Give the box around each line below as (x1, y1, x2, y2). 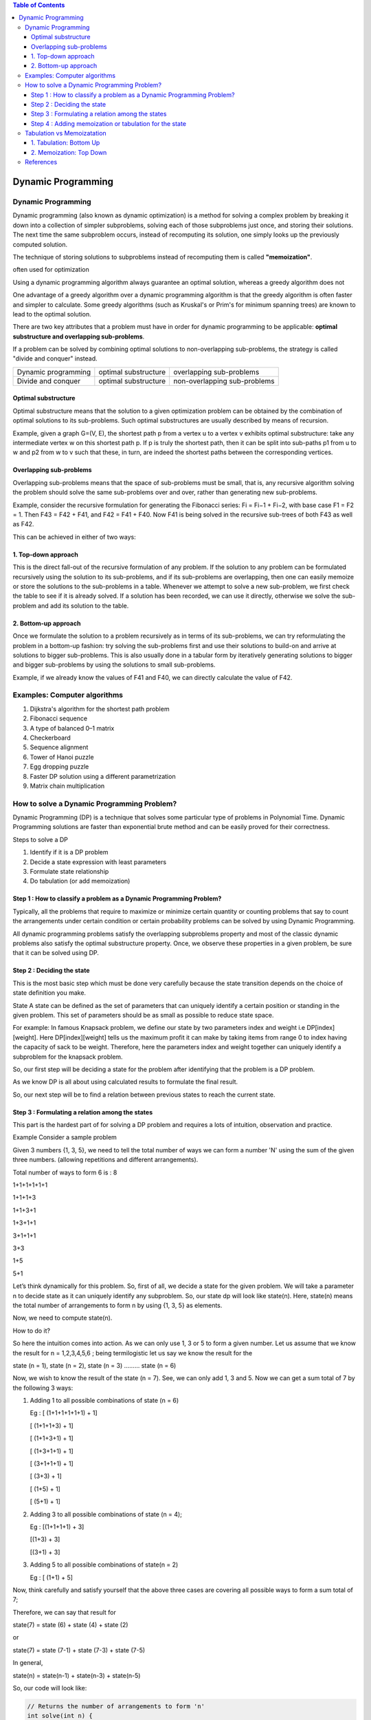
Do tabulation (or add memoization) (30, 877, 131, 885)
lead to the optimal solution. (12, 310, 92, 318)
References (25, 158, 58, 166)
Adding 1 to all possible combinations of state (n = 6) (30, 1397, 179, 1405)
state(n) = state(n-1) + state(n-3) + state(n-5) (12, 1671, 141, 1679)
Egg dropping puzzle (30, 762, 89, 771)
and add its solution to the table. (38, 601, 129, 610)
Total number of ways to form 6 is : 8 (12, 1168, 117, 1176)
